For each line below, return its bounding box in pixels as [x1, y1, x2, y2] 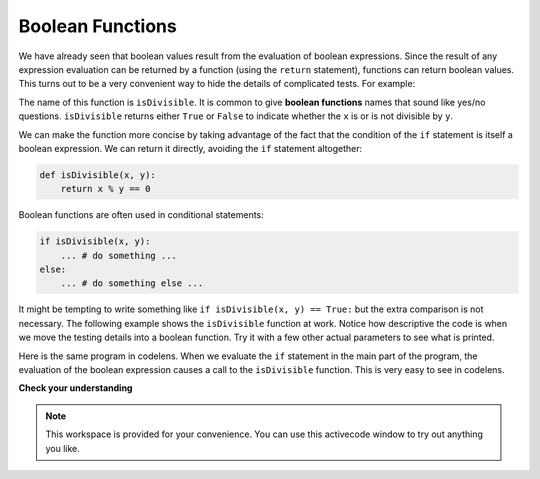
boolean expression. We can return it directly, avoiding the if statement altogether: [18, 142, 363, 154]
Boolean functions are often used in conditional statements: [18, 209, 264, 221]
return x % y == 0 [60, 183, 151, 195]
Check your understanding [18, 382, 133, 394]
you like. [45, 442, 80, 454]
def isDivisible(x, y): [39, 169, 157, 180]
